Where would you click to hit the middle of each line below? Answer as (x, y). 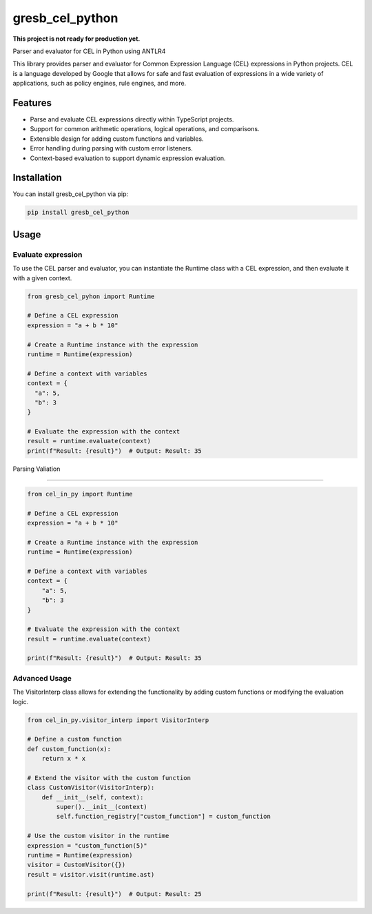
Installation (37, 178)
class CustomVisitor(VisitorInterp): (91, 788)
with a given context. (42, 278)
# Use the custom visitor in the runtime (98, 836)
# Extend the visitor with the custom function (109, 778)
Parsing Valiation (37, 469)
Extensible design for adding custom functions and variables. (117, 139)
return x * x (64, 759)
